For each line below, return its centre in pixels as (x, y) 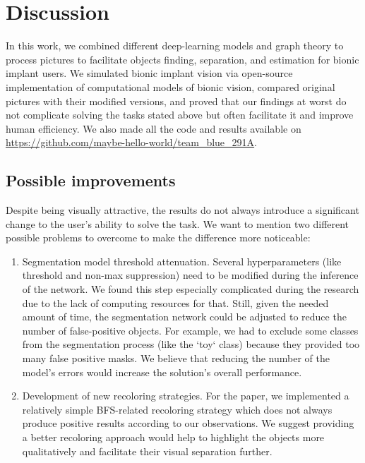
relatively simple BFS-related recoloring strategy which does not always (177, 409)
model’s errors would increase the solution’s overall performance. (162, 372)
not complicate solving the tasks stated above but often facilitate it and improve (180, 115)
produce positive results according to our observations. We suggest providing (188, 423)
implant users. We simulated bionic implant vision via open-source (149, 73)
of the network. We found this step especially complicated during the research (191, 289)
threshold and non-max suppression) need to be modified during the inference (190, 275)
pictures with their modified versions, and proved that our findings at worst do (176, 101)
